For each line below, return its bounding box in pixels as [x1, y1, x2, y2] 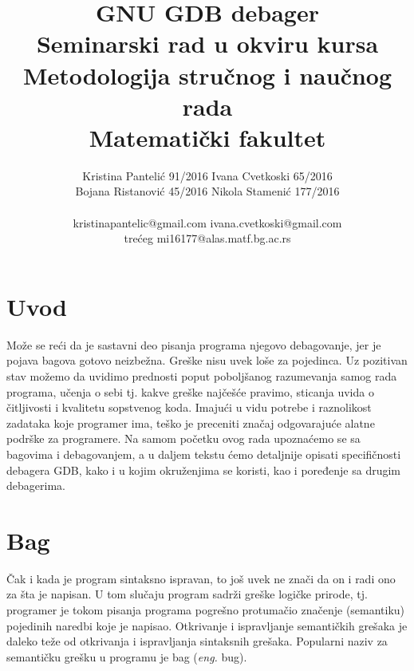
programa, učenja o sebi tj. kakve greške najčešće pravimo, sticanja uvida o [6, 383, 374, 400]
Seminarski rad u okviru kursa [36, 27, 379, 60]
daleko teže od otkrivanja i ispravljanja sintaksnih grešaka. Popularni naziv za [6, 633, 388, 649]
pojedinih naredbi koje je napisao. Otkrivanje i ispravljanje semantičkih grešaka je [6, 617, 408, 634]
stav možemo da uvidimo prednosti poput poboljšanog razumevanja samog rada [6, 367, 397, 384]
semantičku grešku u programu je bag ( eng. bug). [6, 648, 247, 665]
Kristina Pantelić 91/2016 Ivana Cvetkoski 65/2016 [82, 167, 333, 184]
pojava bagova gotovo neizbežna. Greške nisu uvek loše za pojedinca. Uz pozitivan [6, 352, 408, 369]
